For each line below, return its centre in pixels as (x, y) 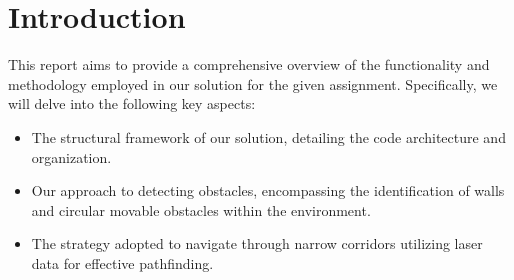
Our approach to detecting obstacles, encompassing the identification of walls (268, 190)
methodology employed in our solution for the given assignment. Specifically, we (253, 83)
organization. (71, 156)
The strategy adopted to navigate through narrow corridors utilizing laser (257, 243)
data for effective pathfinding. (122, 262)
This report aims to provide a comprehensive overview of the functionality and (249, 64)
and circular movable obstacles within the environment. (201, 209)
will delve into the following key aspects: (132, 103)
